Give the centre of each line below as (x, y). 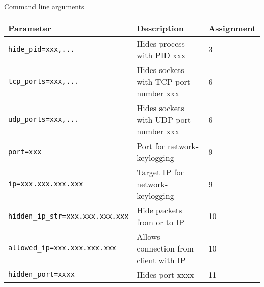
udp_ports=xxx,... (44, 119)
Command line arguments (44, 6)
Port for (151, 146)
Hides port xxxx (166, 274)
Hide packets (159, 210)
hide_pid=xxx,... (41, 49)
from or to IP (160, 222)
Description (160, 28)
